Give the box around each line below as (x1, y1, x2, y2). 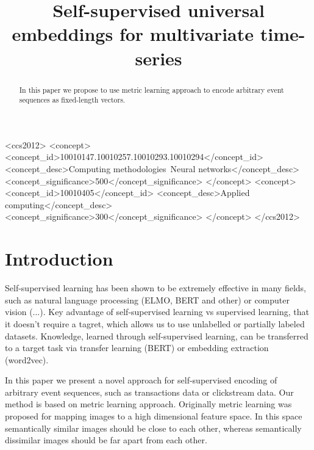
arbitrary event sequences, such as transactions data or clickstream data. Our (5, 385, 294, 398)
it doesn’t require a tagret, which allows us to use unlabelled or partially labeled (5, 317, 305, 330)
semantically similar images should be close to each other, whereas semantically (5, 421, 302, 434)
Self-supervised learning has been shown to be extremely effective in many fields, (5, 281, 306, 294)
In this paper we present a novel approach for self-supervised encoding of (5, 374, 277, 386)
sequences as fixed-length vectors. (19, 95, 126, 105)
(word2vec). (5, 353, 49, 366)
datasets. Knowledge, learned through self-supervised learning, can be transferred (5, 329, 309, 342)
